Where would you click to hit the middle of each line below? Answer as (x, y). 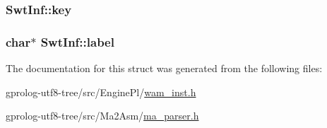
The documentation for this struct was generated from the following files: (164, 68)
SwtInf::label (77, 41)
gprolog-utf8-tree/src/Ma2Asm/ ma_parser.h (102, 116)
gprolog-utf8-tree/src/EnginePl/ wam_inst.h (101, 92)
